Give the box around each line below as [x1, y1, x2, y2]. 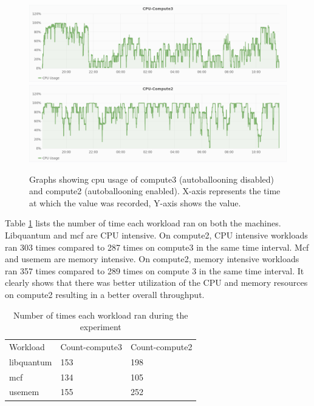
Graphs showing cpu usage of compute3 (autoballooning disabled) [29, 172, 274, 185]
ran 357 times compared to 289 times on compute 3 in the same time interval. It [5, 264, 304, 277]
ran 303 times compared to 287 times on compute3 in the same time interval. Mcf [5, 240, 309, 253]
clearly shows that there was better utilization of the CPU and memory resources [5, 276, 308, 289]
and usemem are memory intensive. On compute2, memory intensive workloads [5, 252, 299, 265]
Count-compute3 [60, 340, 122, 353]
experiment [80, 320, 121, 333]
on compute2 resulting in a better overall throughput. [5, 288, 205, 300]
